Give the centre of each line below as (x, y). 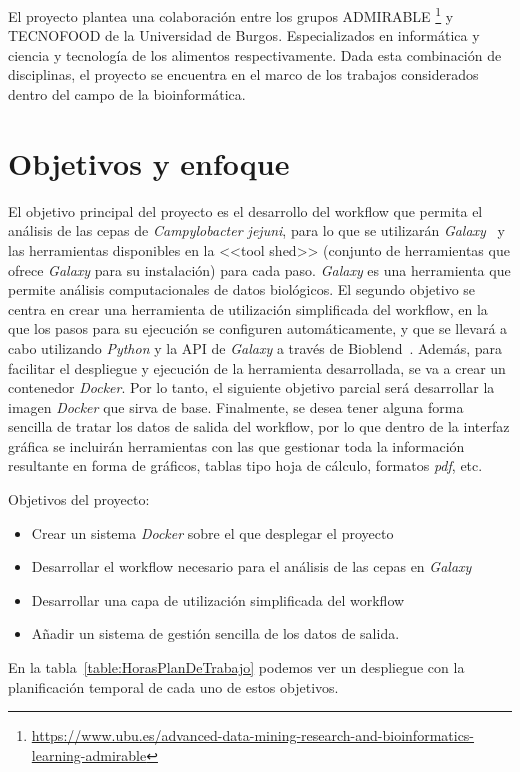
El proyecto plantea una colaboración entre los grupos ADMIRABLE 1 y (231, 14)
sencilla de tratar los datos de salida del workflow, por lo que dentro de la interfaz (259, 426)
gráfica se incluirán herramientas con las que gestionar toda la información (236, 445)
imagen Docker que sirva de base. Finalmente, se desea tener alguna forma (236, 406)
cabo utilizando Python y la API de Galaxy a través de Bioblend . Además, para (255, 347)
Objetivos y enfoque (149, 162)
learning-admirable (89, 754)
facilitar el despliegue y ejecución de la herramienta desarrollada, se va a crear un (257, 367)
